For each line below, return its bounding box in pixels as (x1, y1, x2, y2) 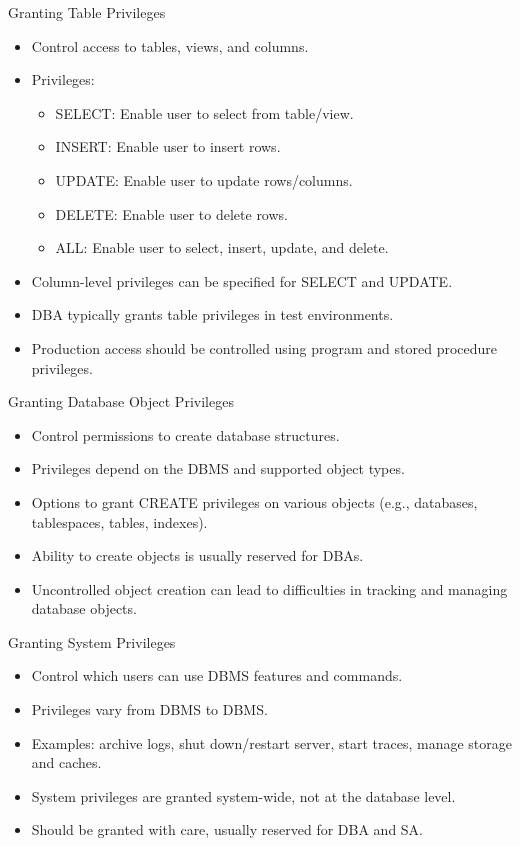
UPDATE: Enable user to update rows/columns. (55, 169, 353, 190)
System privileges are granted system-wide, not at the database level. (31, 785, 456, 806)
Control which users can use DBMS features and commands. (31, 665, 403, 686)
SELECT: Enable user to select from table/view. (55, 102, 354, 123)
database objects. (31, 598, 137, 619)
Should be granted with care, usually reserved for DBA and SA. (31, 819, 424, 840)
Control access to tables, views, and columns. (31, 35, 309, 56)
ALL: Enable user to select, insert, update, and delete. (55, 237, 389, 258)
